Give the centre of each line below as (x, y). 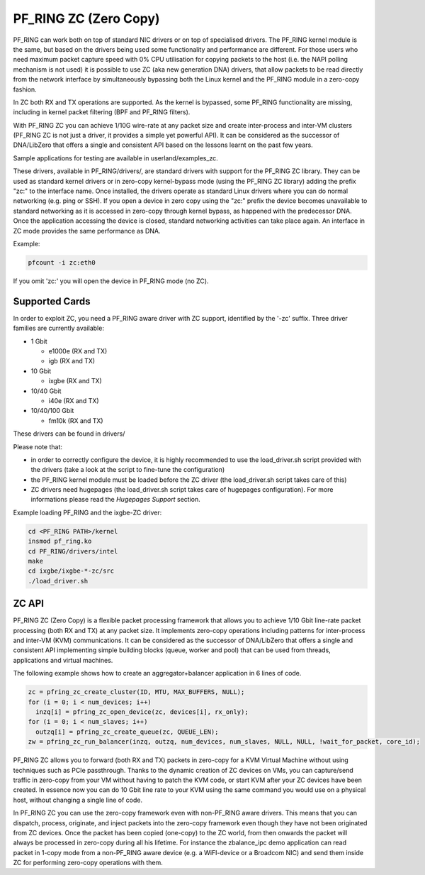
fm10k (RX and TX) (76, 420)
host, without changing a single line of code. (78, 800)
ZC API (28, 604)
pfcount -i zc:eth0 (62, 262)
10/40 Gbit (46, 391)
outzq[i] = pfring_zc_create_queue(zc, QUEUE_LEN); (127, 732)
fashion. (25, 89)
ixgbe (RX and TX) (75, 381)
